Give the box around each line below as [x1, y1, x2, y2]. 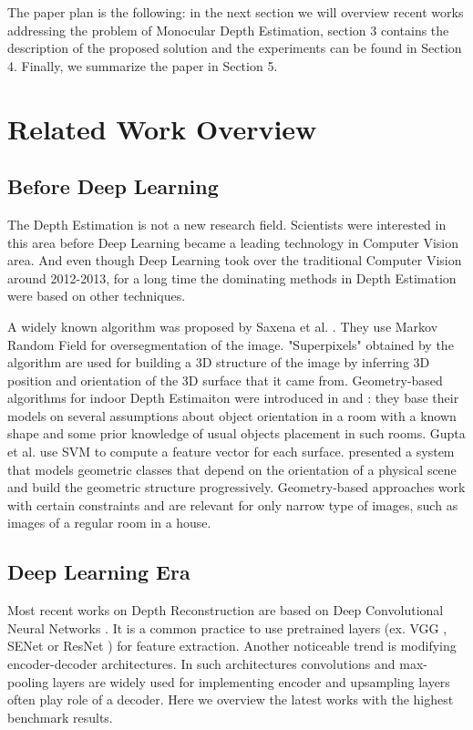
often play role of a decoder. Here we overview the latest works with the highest [7, 690, 454, 709]
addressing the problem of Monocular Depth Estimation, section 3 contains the [7, 20, 449, 39]
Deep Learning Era [7, 558, 190, 586]
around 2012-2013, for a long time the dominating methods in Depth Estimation [7, 268, 457, 287]
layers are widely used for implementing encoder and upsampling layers [52, 672, 450, 691]
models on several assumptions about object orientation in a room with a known [7, 406, 457, 425]
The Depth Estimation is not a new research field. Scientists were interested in [7, 214, 447, 233]
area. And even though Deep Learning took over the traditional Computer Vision [7, 251, 462, 270]
